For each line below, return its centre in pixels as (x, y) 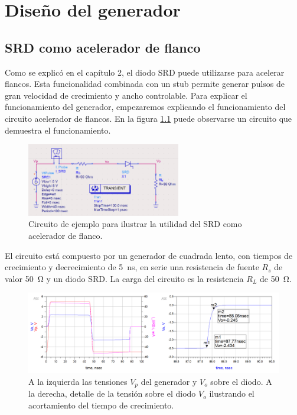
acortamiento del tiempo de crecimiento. (101, 405)
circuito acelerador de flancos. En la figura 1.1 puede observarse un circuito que (148, 118)
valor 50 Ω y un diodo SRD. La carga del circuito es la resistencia (124, 278)
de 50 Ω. (276, 278)
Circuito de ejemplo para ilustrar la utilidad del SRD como (135, 224)
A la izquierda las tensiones (78, 381)
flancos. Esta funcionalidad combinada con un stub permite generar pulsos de (145, 84)
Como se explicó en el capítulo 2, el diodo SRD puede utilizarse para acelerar (145, 72)
